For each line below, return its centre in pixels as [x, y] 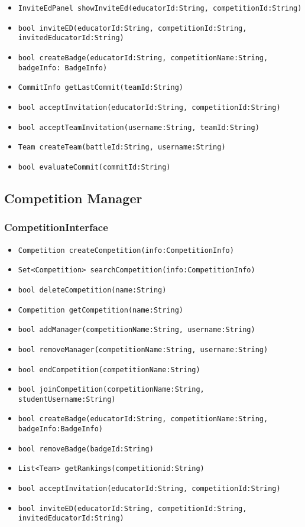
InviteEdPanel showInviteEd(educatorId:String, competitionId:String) [160, 8]
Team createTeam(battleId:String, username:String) [122, 147]
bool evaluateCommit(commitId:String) [94, 167]
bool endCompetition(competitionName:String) [109, 370]
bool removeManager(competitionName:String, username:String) [143, 349]
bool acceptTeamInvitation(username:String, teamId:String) [139, 127]
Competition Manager [73, 198]
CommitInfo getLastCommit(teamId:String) [100, 88]
